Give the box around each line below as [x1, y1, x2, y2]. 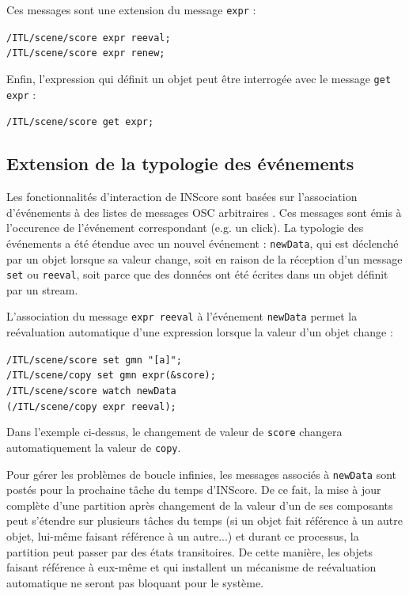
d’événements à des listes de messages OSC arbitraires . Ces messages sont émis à [6, 203, 402, 220]
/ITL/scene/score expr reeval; [6, 32, 171, 44]
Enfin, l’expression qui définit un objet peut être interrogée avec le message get [6, 70, 392, 86]
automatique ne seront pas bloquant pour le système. [6, 574, 264, 590]
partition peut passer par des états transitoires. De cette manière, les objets [6, 543, 373, 560]
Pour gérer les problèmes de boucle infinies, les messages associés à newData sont [6, 465, 397, 482]
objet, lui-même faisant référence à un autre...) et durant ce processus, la [6, 528, 359, 545]
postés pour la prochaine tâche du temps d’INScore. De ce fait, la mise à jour [6, 481, 381, 498]
